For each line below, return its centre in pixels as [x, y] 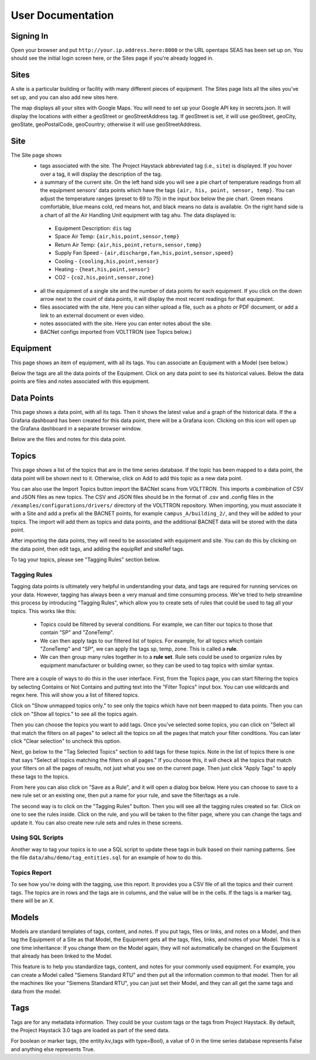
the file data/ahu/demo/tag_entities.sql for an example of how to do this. [107, 857]
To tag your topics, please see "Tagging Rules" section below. [85, 560]
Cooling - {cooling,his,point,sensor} [107, 261]
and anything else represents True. [53, 1049]
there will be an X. [33, 900]
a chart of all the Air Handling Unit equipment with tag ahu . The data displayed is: [138, 215]
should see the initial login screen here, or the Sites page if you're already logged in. [112, 58]
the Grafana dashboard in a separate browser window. [76, 429]
